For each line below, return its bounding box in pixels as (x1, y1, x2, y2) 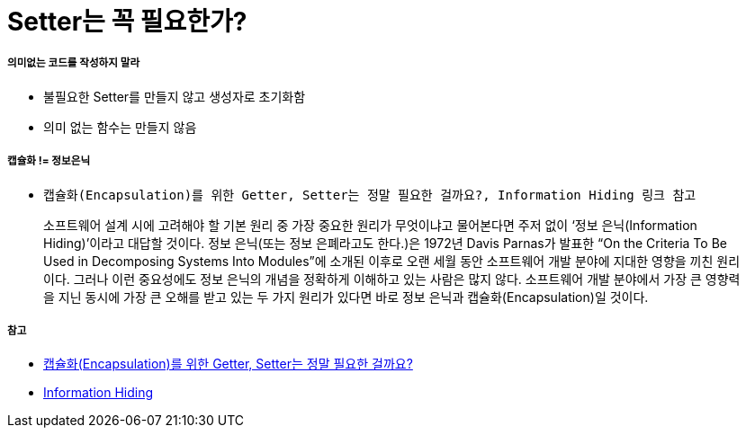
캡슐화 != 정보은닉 (7, 155, 91, 168)
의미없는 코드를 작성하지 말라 (7, 57, 140, 70)
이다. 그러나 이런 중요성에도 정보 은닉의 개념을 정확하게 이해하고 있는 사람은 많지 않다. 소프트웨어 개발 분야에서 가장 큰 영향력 (43, 271, 741, 287)
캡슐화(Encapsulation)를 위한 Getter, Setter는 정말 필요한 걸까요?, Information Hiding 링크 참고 (43, 187, 697, 202)
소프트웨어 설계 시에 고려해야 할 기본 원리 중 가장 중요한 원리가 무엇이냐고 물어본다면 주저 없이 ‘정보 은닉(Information (43, 217, 697, 233)
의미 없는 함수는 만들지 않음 (43, 119, 197, 135)
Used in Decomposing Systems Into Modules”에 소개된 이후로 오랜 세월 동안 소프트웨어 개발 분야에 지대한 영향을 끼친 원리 (43, 253, 741, 269)
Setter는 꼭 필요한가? (7, 6, 247, 37)
